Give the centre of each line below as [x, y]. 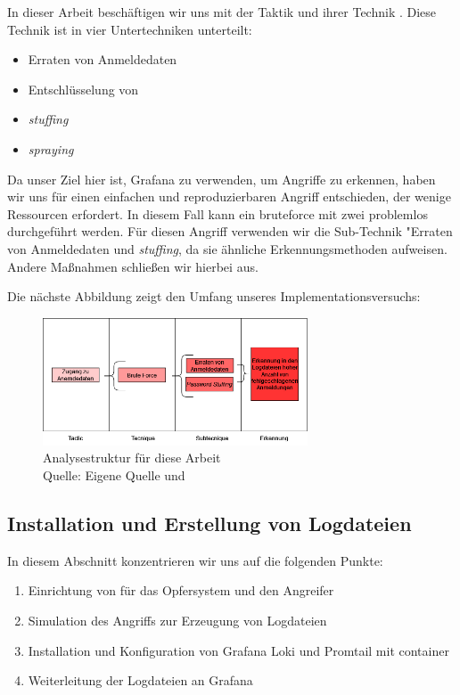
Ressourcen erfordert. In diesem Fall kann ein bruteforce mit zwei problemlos [218, 213]
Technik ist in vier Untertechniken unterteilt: [130, 29]
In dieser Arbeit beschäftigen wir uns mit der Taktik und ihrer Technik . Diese [222, 12]
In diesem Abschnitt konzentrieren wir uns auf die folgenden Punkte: [195, 560]
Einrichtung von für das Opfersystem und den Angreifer [181, 590]
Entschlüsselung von [83, 89]
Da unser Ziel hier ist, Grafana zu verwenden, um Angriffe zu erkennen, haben [222, 179]
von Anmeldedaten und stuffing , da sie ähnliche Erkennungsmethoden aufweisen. [227, 248]
